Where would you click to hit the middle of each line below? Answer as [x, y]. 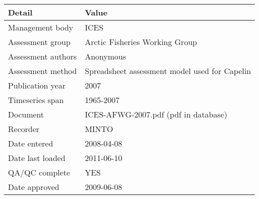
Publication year [37, 85]
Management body [41, 27]
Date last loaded [37, 158]
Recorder [24, 129]
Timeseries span [36, 100]
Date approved [34, 187]
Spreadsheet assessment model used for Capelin [168, 71]
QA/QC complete [39, 172]
